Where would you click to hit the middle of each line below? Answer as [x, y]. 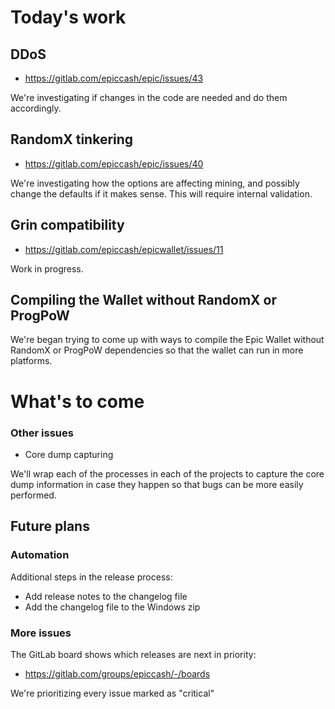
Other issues [42, 433]
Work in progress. [47, 268]
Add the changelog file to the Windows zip [112, 607]
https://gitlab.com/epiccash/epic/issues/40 [114, 163]
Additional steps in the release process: [91, 577]
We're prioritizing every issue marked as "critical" [112, 693]
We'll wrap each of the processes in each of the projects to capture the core [167, 473]
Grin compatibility [67, 225]
